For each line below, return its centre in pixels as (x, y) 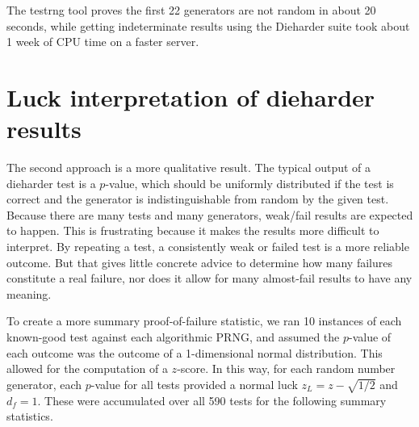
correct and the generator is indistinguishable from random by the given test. (198, 199)
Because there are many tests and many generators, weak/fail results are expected (210, 214)
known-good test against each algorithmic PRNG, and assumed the (173, 337)
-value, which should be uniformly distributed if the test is (249, 183)
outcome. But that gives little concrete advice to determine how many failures (199, 262)
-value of (370, 337)
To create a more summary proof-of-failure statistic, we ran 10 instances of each (204, 321)
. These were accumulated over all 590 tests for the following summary (212, 400)
